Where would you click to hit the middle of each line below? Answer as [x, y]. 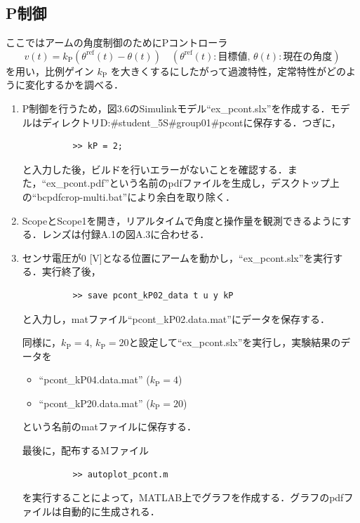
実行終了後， [71, 271]
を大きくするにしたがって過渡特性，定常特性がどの [228, 71]
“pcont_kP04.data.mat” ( [94, 379]
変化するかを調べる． [74, 85]
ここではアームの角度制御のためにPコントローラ [117, 42]
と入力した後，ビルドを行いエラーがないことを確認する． [155, 169]
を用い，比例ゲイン [50, 71]
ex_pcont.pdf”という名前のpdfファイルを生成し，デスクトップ [188, 183]
